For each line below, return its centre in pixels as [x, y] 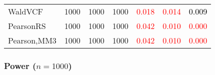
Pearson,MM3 [32, 40]
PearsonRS [27, 26]
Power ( [20, 65]
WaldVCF [26, 11]
